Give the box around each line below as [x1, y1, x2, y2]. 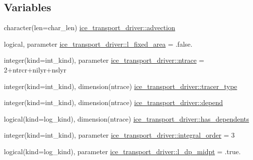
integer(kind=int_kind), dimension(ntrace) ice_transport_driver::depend [4, 97, 223, 107]
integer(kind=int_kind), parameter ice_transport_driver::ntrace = [4, 55, 204, 65]
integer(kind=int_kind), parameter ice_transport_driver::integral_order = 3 [4, 130, 235, 140]
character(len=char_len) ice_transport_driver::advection [4, 22, 175, 33]
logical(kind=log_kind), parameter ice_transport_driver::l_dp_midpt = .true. [4, 146, 241, 156]
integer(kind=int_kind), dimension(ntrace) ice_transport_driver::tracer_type [4, 81, 237, 91]
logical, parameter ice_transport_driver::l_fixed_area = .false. [4, 38, 193, 49]
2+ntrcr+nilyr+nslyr [4, 64, 67, 74]
